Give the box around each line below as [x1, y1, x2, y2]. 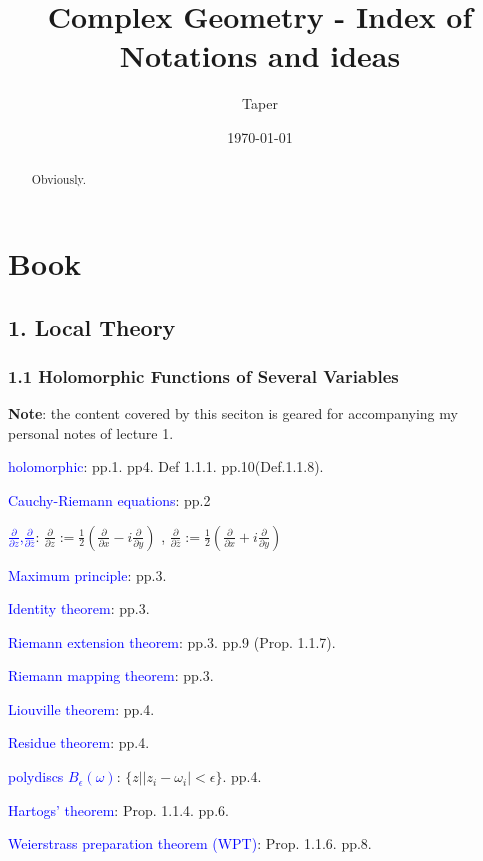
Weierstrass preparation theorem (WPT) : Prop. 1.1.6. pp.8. [8, 833, 372, 854]
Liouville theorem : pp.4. [8, 698, 155, 719]
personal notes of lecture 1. [8, 422, 174, 443]
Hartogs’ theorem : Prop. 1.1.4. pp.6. [8, 799, 229, 820]
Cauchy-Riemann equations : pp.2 [8, 489, 211, 510]
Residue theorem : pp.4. [8, 732, 150, 753]
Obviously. [31, 171, 87, 188]
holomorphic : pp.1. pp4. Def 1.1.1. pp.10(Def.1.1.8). [8, 456, 324, 477]
